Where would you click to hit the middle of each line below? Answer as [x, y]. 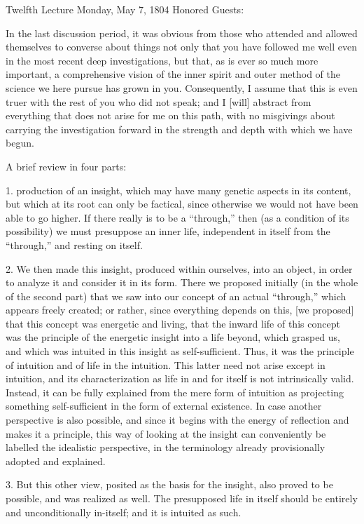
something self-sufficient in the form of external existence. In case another [164, 406]
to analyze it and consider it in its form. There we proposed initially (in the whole [182, 282]
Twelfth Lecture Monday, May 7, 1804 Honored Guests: [125, 9]
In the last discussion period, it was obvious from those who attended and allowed [182, 33]
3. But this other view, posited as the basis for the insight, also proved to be [169, 484]
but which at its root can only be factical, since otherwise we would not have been [182, 204]
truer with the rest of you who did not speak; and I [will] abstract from [159, 101]
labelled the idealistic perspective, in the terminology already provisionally [166, 447]
